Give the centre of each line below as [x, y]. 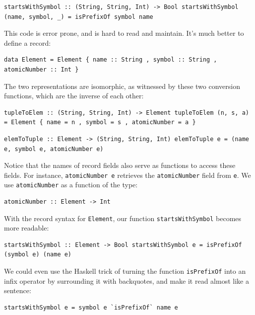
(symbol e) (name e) [38, 255]
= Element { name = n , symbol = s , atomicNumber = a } [100, 122]
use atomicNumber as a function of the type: [71, 185]
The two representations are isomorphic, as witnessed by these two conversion [122, 86]
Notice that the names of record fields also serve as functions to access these [120, 165]
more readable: [27, 228]
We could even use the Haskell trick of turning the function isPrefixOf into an [125, 271]
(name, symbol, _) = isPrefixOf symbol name [79, 17]
